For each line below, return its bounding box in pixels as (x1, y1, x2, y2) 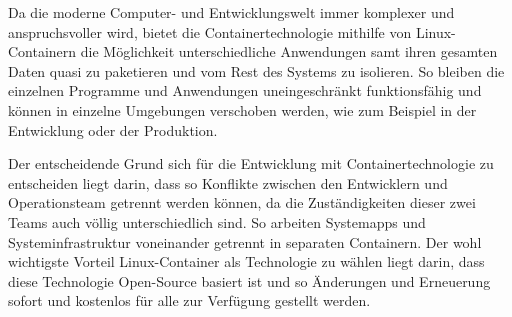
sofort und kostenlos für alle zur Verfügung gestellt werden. (8, 290, 371, 311)
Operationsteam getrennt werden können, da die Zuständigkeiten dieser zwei (8, 192, 476, 213)
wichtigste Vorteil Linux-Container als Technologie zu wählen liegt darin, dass (8, 251, 485, 272)
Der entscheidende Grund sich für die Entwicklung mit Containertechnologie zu (8, 153, 494, 174)
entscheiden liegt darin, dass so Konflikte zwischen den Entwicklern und (8, 172, 448, 193)
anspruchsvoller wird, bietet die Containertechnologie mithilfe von (8, 21, 412, 42)
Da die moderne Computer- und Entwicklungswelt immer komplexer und (8, 2, 455, 22)
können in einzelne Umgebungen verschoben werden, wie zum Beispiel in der (8, 99, 477, 120)
